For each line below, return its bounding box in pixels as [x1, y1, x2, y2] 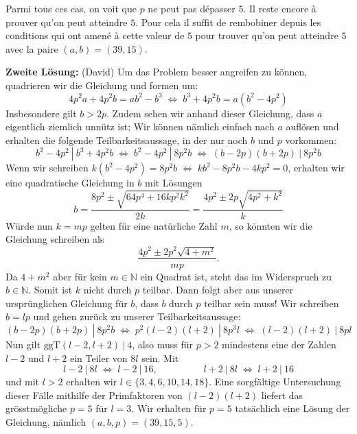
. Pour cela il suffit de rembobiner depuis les [135, 14, 321, 29]
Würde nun [5, 218, 53, 232]
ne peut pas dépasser [148, 1, 235, 15]
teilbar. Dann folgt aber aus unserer [142, 282, 294, 297]
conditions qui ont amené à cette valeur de [5, 28, 185, 43]
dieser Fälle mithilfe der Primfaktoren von [5, 387, 183, 402]
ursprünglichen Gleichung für [5, 296, 128, 310]
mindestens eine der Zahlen [222, 337, 336, 351]
